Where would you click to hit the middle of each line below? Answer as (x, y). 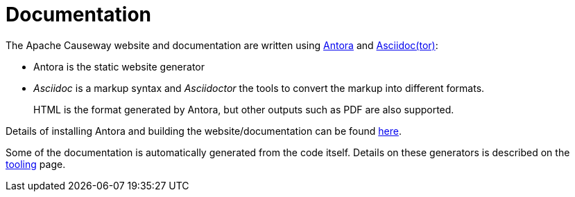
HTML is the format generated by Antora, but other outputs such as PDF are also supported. (244, 109)
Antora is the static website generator (119, 66)
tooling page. (36, 164)
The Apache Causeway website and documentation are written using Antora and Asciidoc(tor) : (222, 45)
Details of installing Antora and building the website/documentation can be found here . (204, 131)
